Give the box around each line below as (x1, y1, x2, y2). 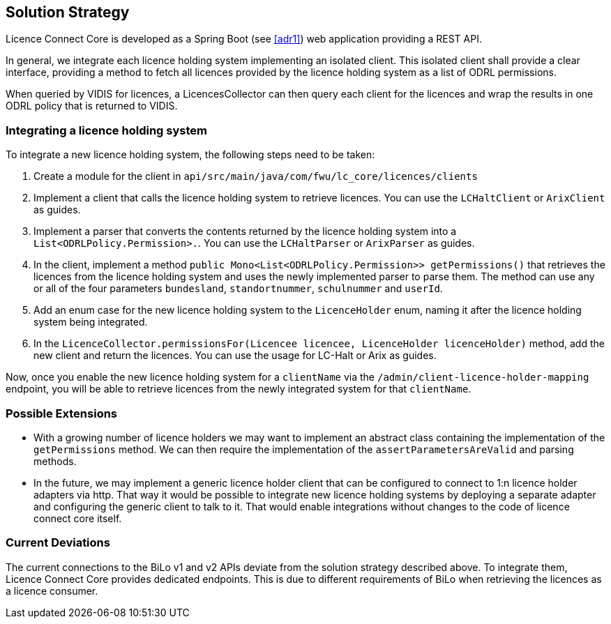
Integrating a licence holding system (6, 123, 207, 137)
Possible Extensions (6, 406, 118, 420)
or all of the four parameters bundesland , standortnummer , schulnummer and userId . (33, 282, 443, 295)
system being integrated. (33, 316, 148, 328)
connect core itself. (33, 512, 122, 524)
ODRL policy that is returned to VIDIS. (6, 100, 178, 112)
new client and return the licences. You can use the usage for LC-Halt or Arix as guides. (33, 349, 437, 362)
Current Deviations (6, 535, 110, 550)
